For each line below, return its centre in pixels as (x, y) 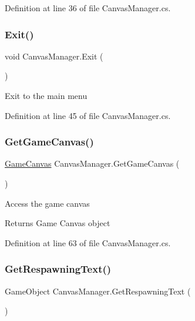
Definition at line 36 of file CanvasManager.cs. (88, 8)
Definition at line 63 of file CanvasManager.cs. (88, 242)
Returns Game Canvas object (58, 223)
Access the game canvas (47, 203)
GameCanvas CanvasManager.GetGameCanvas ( (92, 163)
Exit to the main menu (46, 95)
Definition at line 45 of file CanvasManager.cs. (88, 115)
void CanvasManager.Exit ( (54, 56)
